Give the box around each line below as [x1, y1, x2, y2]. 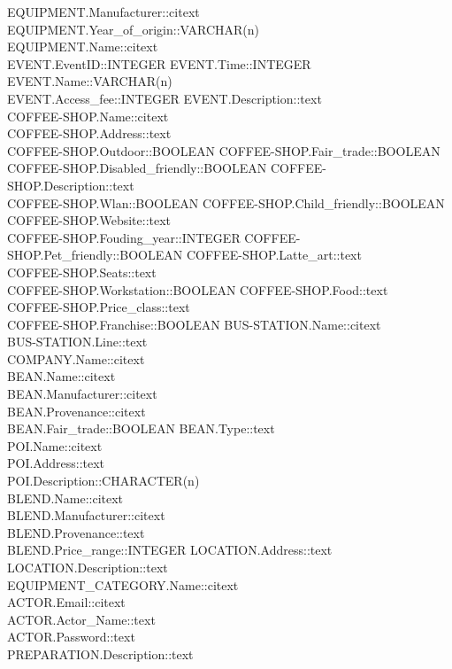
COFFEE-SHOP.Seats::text [7, 262, 157, 281]
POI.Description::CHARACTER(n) [7, 471, 200, 490]
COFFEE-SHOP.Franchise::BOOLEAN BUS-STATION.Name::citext [7, 315, 381, 333]
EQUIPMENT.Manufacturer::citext [7, 3, 200, 20]
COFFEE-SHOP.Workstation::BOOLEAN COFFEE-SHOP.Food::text [7, 280, 388, 299]
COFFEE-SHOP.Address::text [7, 124, 172, 143]
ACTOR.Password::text [7, 627, 135, 646]
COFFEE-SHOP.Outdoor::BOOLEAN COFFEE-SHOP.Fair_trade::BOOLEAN [7, 141, 441, 159]
